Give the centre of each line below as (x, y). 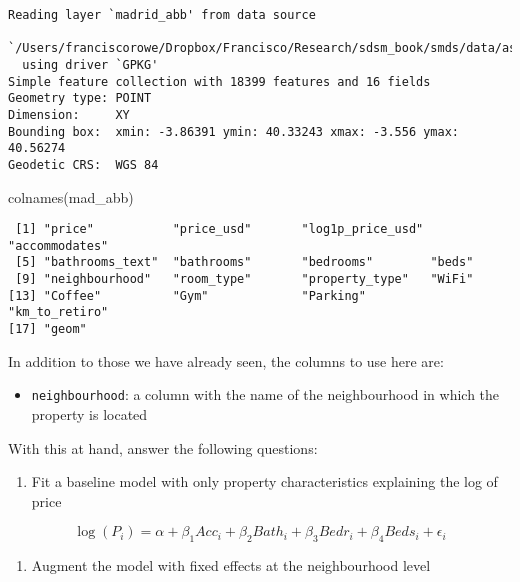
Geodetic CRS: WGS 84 (83, 164)
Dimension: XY (69, 114)
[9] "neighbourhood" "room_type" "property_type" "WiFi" (244, 279)
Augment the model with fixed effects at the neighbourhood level (231, 565)
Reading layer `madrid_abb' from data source (162, 15)
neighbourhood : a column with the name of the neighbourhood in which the (265, 394)
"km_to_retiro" (58, 312)
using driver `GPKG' (90, 64)
